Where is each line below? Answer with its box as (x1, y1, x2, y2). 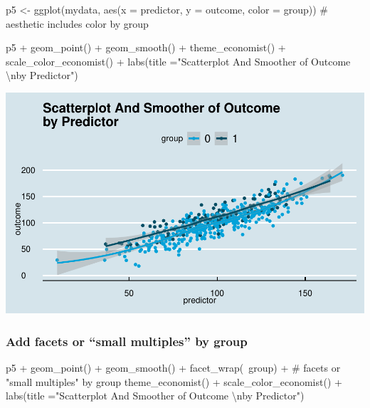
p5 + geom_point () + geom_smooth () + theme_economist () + (6, 40, 286, 55)
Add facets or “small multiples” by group (6, 332, 248, 350)
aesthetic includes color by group (6, 16, 149, 31)
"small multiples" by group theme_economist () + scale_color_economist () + (6, 374, 342, 389)
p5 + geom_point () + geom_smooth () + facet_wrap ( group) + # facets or (6, 360, 341, 375)
